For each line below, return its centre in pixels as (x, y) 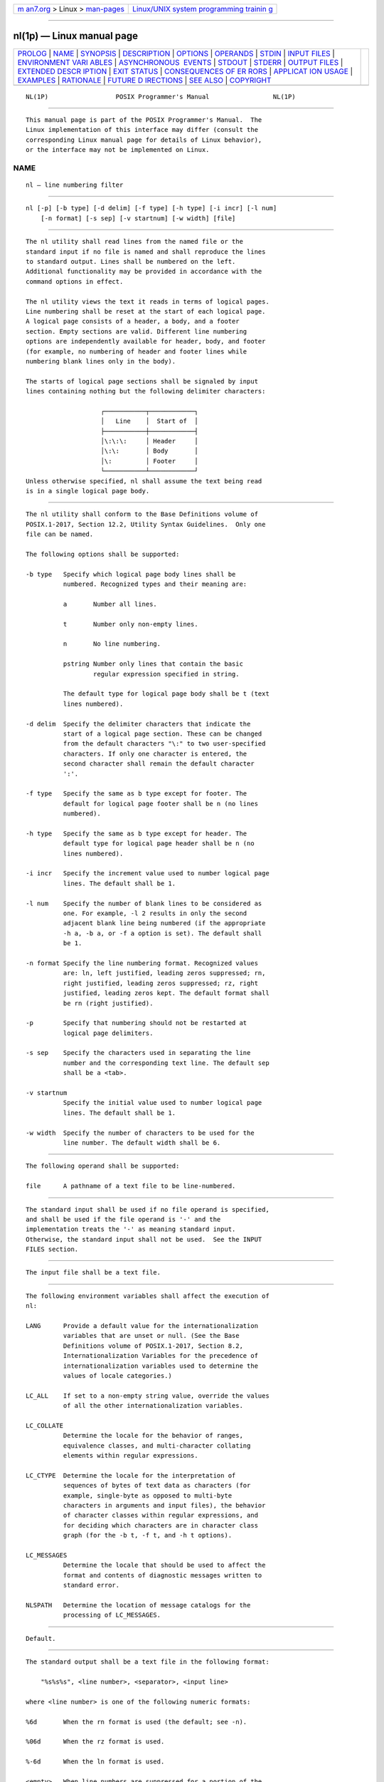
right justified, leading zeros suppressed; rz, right (161, 983)
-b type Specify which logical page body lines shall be (131, 574)
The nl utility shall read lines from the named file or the (134, 242)
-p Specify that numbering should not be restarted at (137, 1023)
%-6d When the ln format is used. (95, 1762)
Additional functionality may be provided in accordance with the (144, 272)
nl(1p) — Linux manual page (76, 36)
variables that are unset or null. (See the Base (151, 1336)
